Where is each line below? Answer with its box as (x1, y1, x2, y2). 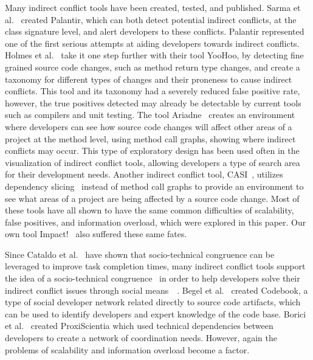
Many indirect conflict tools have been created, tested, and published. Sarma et (5, 1, 301, 13)
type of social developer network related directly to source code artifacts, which (5, 296, 301, 308)
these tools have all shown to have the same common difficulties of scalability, (5, 204, 294, 216)
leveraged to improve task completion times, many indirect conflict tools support (5, 260, 306, 272)
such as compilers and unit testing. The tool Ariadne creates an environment (5, 108, 295, 121)
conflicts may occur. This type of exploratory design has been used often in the (5, 144, 300, 157)
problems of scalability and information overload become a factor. (5, 343, 250, 356)
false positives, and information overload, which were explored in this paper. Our (5, 215, 306, 228)
